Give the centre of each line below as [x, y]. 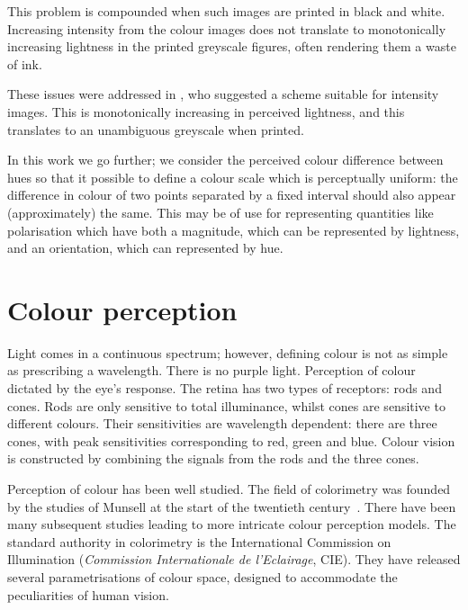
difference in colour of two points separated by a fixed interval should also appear [232, 195]
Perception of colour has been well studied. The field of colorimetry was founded [229, 489]
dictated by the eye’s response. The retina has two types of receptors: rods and [225, 388]
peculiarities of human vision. [88, 594]
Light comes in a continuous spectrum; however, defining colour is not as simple [228, 352]
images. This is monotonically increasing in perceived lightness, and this [206, 111]
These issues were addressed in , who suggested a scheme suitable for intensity [223, 94]
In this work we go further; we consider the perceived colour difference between [225, 160]
